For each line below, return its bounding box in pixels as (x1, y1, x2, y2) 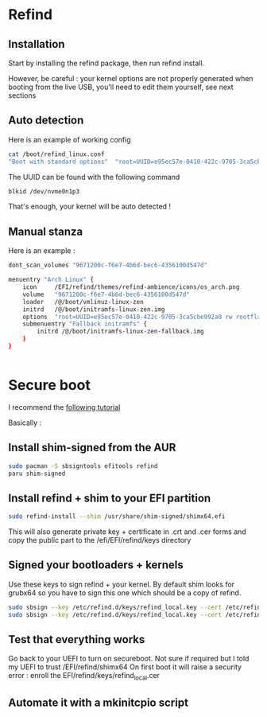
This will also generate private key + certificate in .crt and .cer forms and (8, 527, 246, 536)
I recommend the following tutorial (8, 402, 121, 411)
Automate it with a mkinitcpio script (8, 696, 189, 709)
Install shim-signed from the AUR (8, 441, 176, 454)
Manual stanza (8, 224, 83, 238)
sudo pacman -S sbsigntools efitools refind (8, 462, 158, 470)
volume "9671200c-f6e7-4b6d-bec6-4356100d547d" (22, 290, 191, 298)
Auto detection (8, 114, 84, 127)
